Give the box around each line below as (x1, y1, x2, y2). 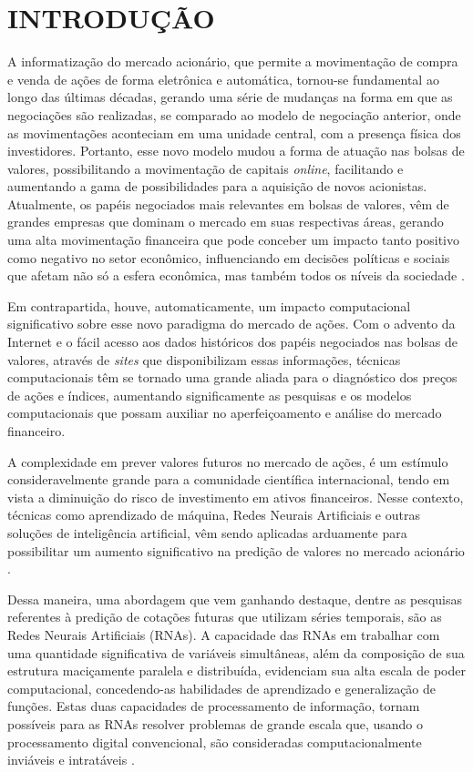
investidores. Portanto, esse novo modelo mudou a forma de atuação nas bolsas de (7, 141, 465, 160)
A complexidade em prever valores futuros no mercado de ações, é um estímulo (7, 452, 448, 471)
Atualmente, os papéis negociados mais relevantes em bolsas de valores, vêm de (7, 194, 449, 213)
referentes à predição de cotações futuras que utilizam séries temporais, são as (7, 607, 442, 626)
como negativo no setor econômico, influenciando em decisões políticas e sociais (7, 248, 450, 267)
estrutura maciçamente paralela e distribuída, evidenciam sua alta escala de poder (7, 661, 466, 680)
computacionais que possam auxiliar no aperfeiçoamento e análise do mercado (7, 403, 442, 422)
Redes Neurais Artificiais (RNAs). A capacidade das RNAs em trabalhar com (7, 625, 440, 644)
